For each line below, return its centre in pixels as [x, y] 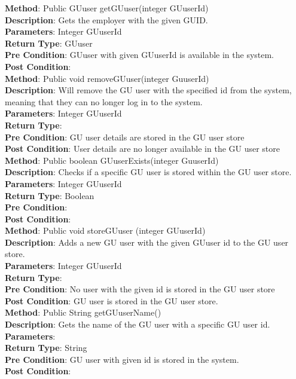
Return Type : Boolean [50, 195]
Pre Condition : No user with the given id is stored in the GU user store [140, 289]
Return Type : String [46, 348]
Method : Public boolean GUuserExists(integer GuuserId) [112, 160]
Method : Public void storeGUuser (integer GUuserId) [105, 230]
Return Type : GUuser [49, 43]
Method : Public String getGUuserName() [83, 312]
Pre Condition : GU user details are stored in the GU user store [125, 137]
